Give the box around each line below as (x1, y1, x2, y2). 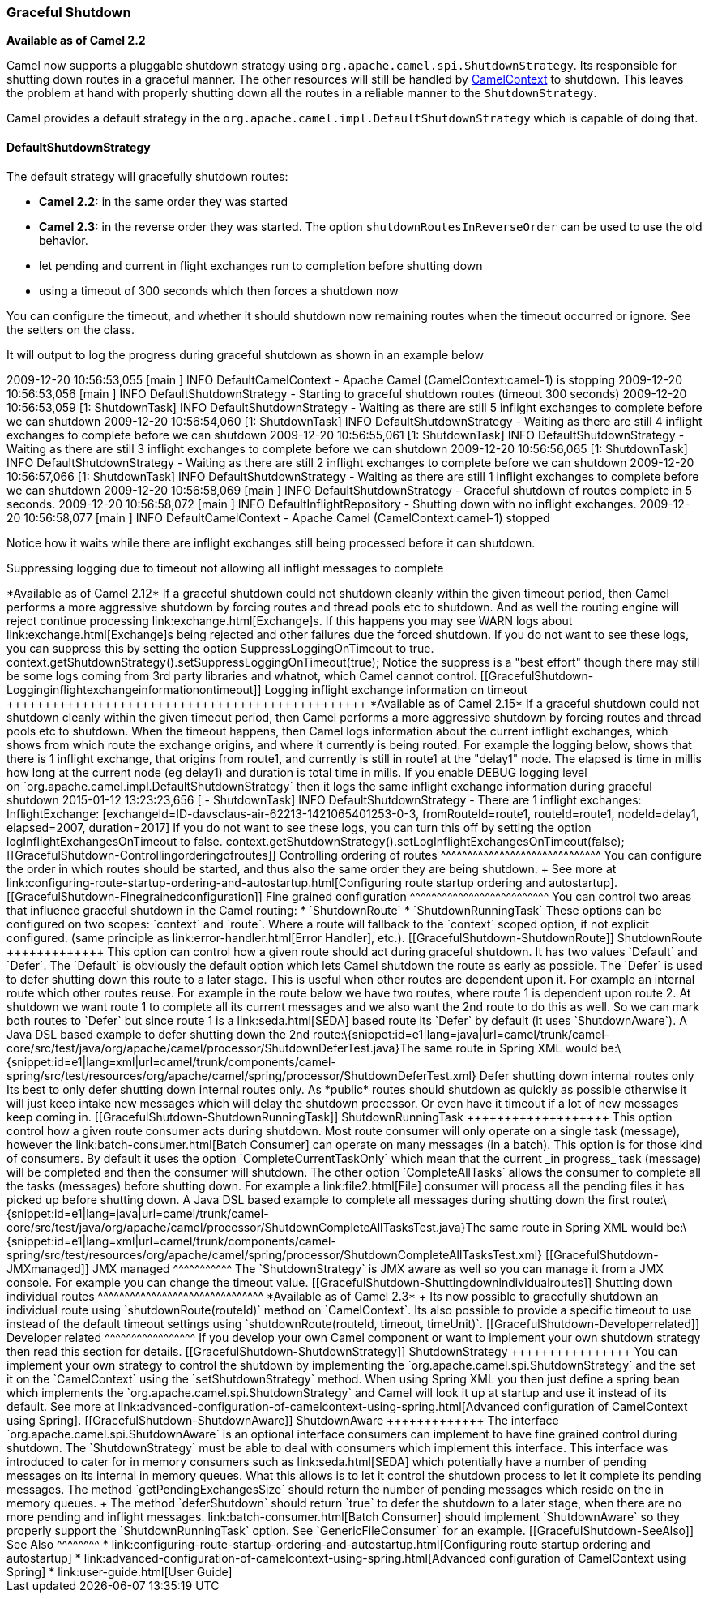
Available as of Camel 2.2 (6, 33, 146, 48)
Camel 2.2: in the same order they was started (39, 194, 288, 208)
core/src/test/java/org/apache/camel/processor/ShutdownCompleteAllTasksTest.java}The (6, 1220, 487, 1234)
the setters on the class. (6, 322, 135, 337)
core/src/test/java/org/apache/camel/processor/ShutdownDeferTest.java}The (6, 1040, 421, 1055)
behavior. (39, 233, 88, 247)
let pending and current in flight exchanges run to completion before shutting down (39, 258, 483, 272)
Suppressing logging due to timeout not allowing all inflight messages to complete (6, 560, 444, 575)
